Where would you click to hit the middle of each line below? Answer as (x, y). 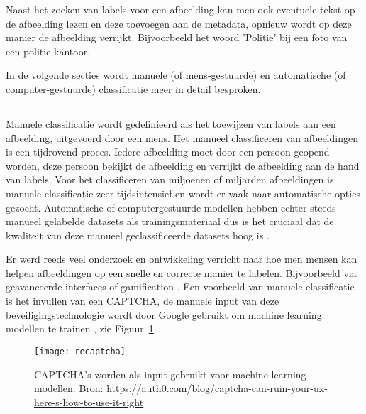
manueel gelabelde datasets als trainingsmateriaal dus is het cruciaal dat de (170, 221)
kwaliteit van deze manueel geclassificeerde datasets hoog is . (138, 235)
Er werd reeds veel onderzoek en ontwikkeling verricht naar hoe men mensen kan (182, 259)
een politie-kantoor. (48, 51)
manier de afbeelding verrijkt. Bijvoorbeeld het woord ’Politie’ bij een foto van (177, 37)
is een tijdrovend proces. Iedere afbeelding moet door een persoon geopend (168, 152)
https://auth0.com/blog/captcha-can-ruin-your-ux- (217, 388)
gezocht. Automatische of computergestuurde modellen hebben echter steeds (171, 207)
